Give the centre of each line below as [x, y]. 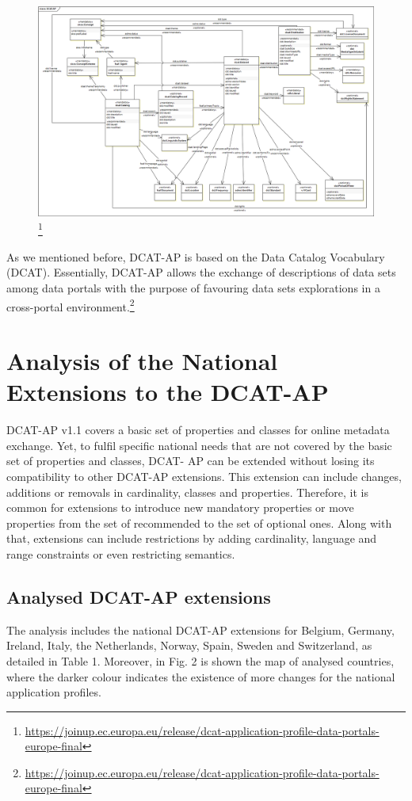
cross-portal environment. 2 [71, 305]
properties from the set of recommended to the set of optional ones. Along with [199, 523]
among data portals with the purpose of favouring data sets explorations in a [193, 288]
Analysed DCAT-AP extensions [139, 596]
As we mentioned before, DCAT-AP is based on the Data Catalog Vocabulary [196, 256]
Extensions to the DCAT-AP [168, 392]
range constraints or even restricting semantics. [121, 553]
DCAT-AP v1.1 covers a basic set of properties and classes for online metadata [198, 430]
